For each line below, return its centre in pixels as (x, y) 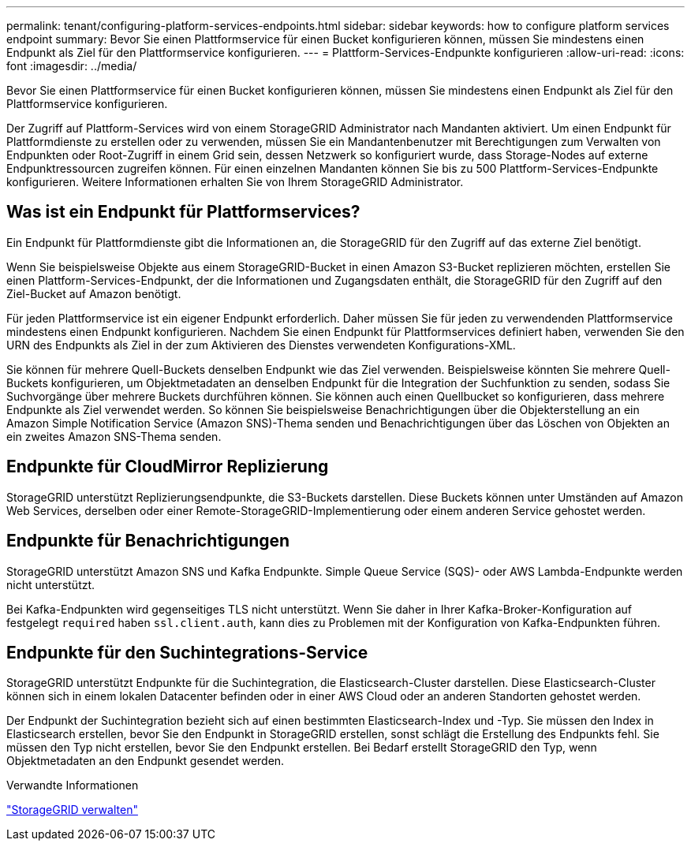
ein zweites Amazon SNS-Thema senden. (114, 436)
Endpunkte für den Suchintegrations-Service (187, 652)
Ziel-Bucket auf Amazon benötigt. (94, 293)
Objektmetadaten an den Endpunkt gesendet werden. (146, 761)
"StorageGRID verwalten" (72, 810)
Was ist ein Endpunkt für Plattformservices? (183, 212)
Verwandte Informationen (73, 785)
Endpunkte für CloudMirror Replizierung (168, 467)
